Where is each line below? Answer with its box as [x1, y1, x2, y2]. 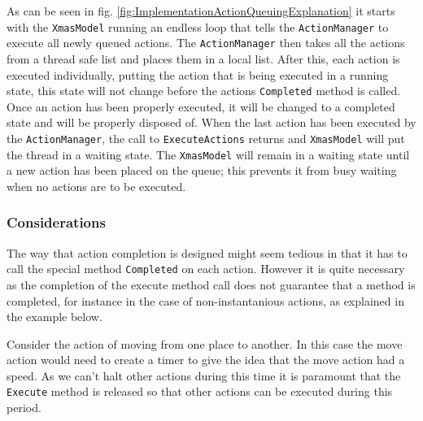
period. [7, 399, 41, 416]
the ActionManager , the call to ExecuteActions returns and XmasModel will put [7, 129, 405, 146]
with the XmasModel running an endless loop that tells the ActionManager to [7, 18, 389, 35]
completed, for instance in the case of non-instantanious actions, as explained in [7, 292, 404, 309]
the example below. [7, 308, 102, 325]
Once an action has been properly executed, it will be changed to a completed [7, 98, 395, 115]
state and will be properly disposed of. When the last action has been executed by [7, 114, 416, 131]
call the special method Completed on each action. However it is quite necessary [7, 260, 405, 277]
